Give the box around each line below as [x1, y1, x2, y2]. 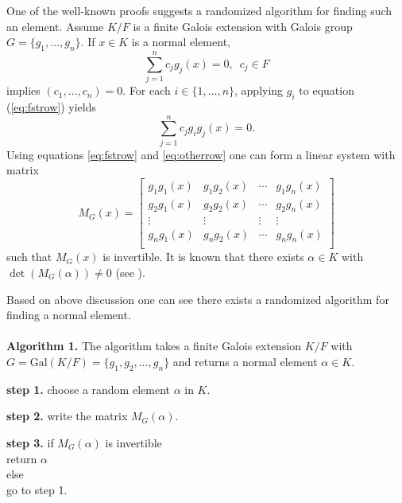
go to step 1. [6, 481, 68, 497]
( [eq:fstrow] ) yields [6, 98, 96, 115]
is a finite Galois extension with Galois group [133, 18, 353, 34]
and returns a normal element [172, 353, 318, 369]
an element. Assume [6, 18, 104, 34]
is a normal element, [131, 33, 230, 50]
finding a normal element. [6, 306, 131, 323]
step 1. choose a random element [6, 380, 170, 397]
